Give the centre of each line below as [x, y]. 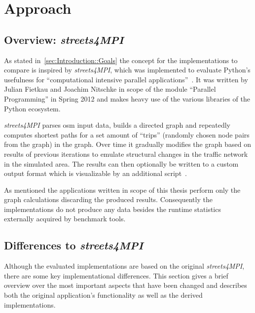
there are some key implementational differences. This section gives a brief [116, 275]
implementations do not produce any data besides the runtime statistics [112, 209]
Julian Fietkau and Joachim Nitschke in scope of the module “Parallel [110, 89]
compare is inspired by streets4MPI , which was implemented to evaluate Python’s [127, 70]
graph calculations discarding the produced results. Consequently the [108, 199]
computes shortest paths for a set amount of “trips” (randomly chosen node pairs [127, 134]
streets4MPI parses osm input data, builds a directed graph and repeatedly [117, 125]
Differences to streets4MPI [74, 245]
